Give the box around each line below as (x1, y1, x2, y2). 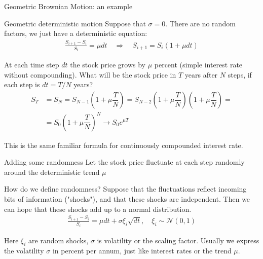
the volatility (4, 245, 44, 256)
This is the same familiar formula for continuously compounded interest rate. (4, 139, 243, 150)
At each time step (4, 59, 59, 70)
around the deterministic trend (4, 166, 100, 177)
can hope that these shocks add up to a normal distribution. (4, 203, 192, 214)
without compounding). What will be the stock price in (4, 69, 176, 80)
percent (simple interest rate (154, 59, 243, 70)
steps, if (228, 69, 252, 80)
